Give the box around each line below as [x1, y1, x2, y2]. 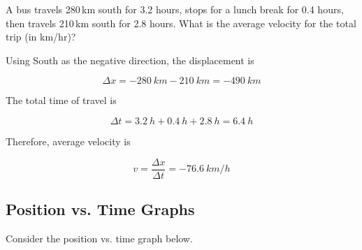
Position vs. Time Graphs [6, 198, 195, 220]
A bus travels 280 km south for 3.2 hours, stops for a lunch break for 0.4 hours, [6, 2, 344, 16]
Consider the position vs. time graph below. [6, 230, 193, 245]
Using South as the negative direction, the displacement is [6, 52, 254, 67]
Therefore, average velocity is [6, 133, 131, 148]
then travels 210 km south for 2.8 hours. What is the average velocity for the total [6, 15, 356, 30]
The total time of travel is [6, 93, 117, 108]
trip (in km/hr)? [6, 29, 76, 44]
